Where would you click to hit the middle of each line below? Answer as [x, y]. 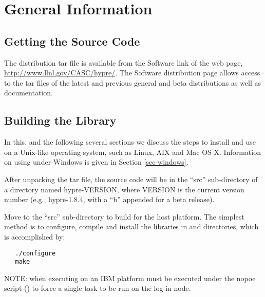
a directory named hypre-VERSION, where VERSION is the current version [124, 189]
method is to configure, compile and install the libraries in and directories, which [131, 226]
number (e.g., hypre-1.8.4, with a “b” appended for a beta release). [109, 199]
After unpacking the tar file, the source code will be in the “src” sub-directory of [131, 179]
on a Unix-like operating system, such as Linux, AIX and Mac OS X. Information [132, 152]
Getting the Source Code [72, 41]
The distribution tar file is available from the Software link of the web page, [124, 62]
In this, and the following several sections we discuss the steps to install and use [130, 142]
